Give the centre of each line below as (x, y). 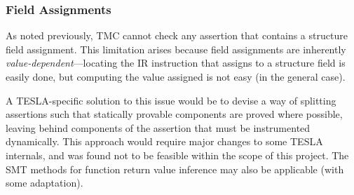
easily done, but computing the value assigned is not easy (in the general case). (176, 76)
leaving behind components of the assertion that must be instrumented (158, 127)
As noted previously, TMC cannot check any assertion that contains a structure (177, 35)
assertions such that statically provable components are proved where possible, (174, 114)
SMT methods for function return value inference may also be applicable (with (175, 169)
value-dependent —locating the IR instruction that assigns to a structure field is (176, 63)
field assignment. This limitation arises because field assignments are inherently (176, 49)
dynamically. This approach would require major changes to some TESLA (164, 141)
